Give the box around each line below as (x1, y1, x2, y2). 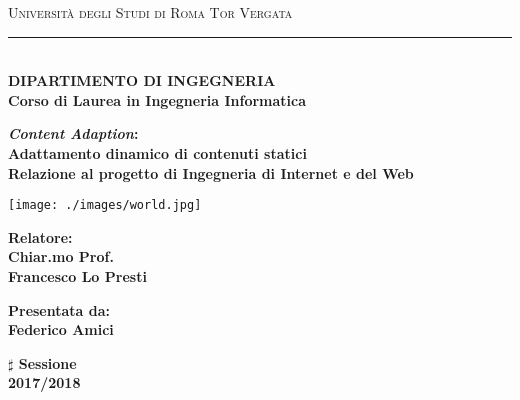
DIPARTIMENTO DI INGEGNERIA (8, 70, 276, 91)
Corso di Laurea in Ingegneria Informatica (8, 89, 307, 110)
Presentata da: (8, 299, 111, 320)
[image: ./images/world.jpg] (8, 198, 202, 213)
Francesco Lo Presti (8, 266, 147, 286)
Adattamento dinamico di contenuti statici (8, 142, 307, 163)
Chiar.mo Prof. (8, 246, 114, 267)
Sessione (18, 352, 77, 373)
